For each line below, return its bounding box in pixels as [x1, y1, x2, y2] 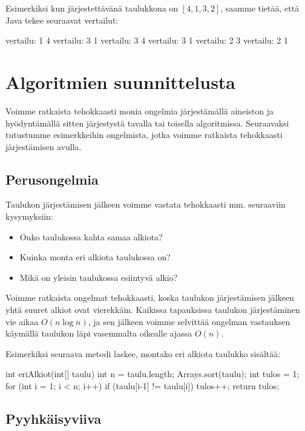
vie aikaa [5, 315, 39, 327]
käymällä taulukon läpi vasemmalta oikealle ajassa [5, 327, 192, 340]
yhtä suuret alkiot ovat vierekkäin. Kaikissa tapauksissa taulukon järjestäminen [5, 303, 300, 316]
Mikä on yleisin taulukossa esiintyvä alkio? [19, 271, 178, 283]
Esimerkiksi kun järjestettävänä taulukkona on [5, 2, 179, 14]
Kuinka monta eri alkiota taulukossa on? [19, 251, 171, 263]
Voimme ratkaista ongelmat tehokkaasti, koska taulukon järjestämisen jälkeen [5, 291, 294, 304]
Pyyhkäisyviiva [5, 409, 102, 427]
